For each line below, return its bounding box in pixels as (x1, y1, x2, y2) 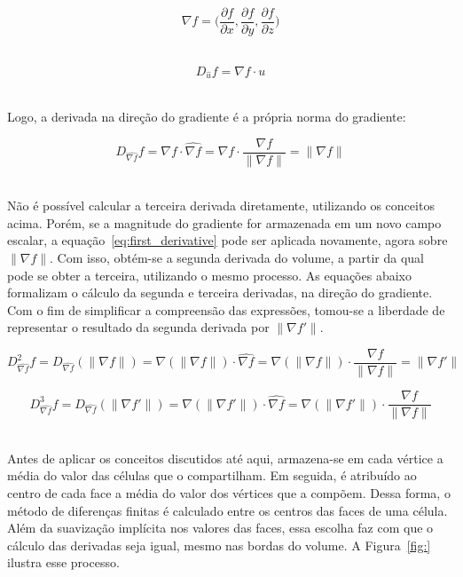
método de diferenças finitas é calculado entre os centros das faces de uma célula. (7, 501, 448, 519)
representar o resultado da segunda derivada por (7, 318, 270, 336)
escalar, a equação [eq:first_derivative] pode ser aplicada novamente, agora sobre (7, 231, 448, 249)
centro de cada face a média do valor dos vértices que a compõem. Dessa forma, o (7, 483, 451, 502)
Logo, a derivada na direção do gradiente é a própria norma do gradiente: (7, 107, 406, 125)
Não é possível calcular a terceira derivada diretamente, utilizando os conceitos (7, 196, 435, 215)
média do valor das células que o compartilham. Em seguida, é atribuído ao (7, 466, 417, 485)
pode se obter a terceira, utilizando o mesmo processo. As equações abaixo (7, 265, 412, 284)
